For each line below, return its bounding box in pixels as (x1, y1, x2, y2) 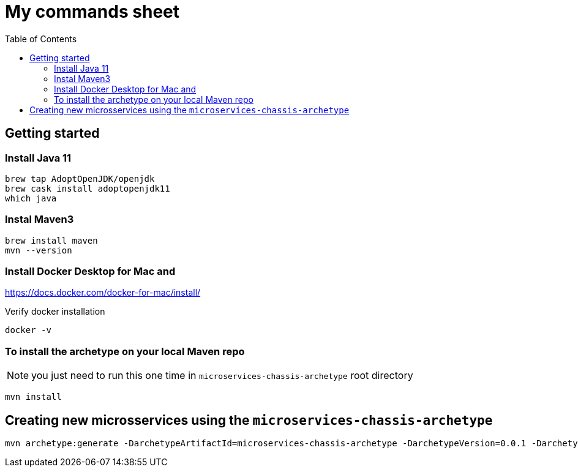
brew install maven (5, 235, 98, 245)
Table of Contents (5, 33, 77, 44)
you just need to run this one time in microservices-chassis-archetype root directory (31, 369, 413, 382)
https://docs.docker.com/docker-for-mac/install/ (5, 287, 201, 298)
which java (5, 193, 57, 203)
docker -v (5, 325, 51, 335)
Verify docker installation (5, 306, 105, 317)
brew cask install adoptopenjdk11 (5, 183, 170, 193)
